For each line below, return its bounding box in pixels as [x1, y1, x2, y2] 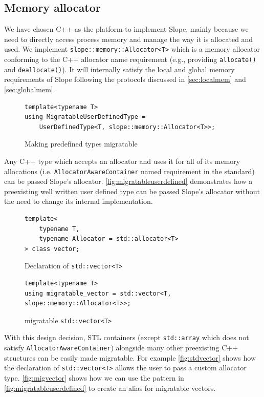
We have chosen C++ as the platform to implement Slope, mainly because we [4, 24, 249, 34]
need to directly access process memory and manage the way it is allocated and [4, 33, 253, 44]
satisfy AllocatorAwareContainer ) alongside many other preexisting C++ [4, 342, 238, 353]
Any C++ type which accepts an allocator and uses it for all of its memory [4, 155, 240, 166]
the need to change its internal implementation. [4, 196, 153, 206]
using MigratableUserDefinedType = [25, 113, 146, 121]
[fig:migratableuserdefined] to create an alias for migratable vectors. [4, 382, 216, 393]
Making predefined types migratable [25, 138, 138, 149]
